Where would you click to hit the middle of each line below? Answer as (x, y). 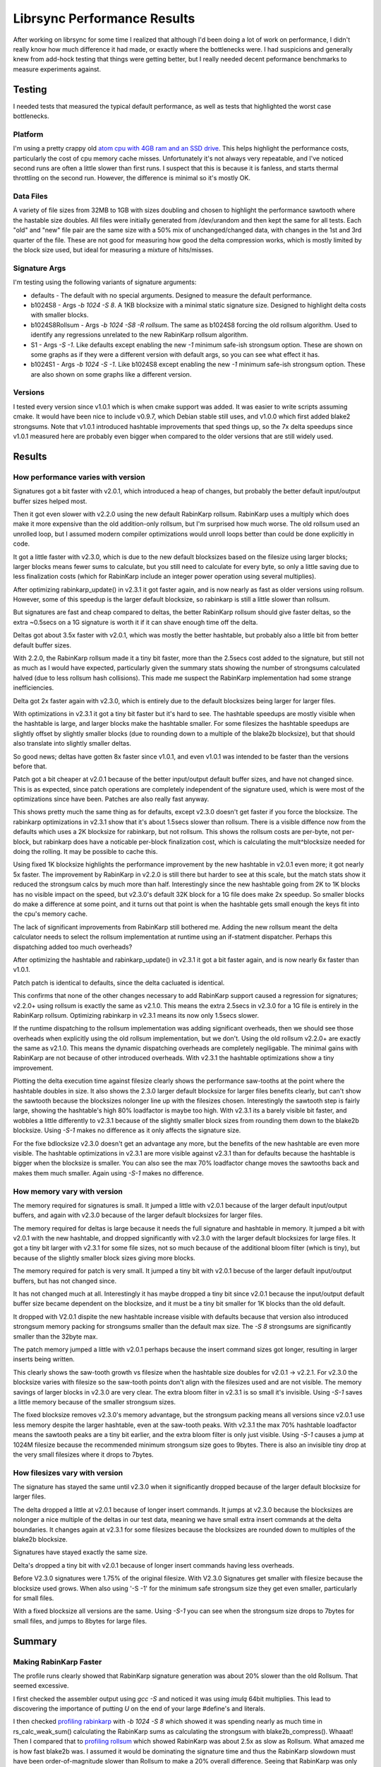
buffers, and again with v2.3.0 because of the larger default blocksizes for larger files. (138, 1215)
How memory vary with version (68, 1191)
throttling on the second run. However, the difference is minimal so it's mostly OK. (132, 178)
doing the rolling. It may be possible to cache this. (85, 852)
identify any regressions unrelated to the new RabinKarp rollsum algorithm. (139, 335)
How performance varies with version (79, 477)
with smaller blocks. (60, 315)
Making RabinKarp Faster (58, 1662)
